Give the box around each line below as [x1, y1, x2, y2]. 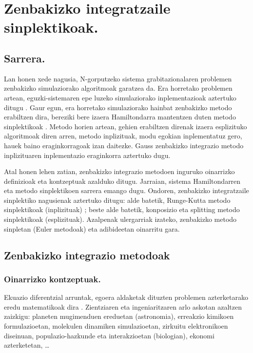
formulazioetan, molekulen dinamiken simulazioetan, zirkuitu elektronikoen [4, 321, 228, 331]
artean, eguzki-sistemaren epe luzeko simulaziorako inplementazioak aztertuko [4, 92, 236, 102]
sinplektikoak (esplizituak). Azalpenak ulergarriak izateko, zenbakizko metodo [4, 214, 237, 224]
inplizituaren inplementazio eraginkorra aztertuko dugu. [4, 150, 171, 160]
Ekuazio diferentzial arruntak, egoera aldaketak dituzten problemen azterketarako [4, 292, 249, 302]
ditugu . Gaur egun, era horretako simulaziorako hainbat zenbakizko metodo [4, 102, 232, 112]
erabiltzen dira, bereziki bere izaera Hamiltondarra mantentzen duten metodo [4, 112, 236, 122]
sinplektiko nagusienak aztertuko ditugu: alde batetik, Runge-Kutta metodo [4, 195, 231, 205]
